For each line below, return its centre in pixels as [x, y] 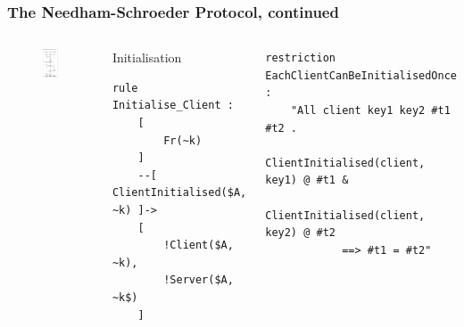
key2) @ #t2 [300, 233]
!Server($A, [199, 280]
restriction [300, 58]
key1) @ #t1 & [307, 180]
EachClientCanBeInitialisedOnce [361, 75]
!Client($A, [199, 245]
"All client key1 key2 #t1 [370, 110]
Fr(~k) [183, 140]
